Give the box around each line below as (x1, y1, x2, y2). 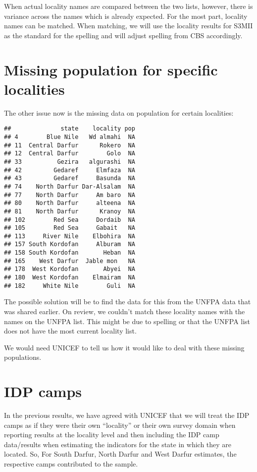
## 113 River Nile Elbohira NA (4, 232, 135, 240)
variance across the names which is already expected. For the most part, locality (4, 10, 248, 21)
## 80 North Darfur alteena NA (4, 200, 135, 207)
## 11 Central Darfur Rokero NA (4, 141, 135, 149)
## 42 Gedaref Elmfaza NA (4, 166, 135, 174)
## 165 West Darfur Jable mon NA (4, 257, 135, 265)
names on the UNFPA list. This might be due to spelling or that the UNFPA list (4, 316, 251, 326)
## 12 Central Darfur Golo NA (4, 150, 135, 157)
